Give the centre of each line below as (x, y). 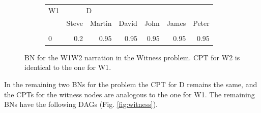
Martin (101, 23)
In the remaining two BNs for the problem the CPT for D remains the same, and (131, 84)
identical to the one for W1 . (68, 67)
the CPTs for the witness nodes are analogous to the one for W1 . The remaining (129, 94)
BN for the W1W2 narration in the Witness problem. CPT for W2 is (132, 57)
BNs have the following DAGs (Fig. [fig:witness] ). (81, 104)
